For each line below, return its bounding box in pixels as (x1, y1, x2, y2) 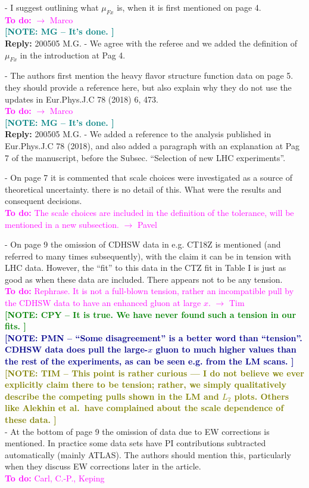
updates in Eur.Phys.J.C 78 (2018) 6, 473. (5, 92, 158, 105)
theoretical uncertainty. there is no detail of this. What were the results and (5, 183, 282, 195)
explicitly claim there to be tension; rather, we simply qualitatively (5, 378, 286, 391)
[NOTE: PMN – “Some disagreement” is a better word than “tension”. (5, 331, 302, 344)
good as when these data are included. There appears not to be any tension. (5, 273, 283, 285)
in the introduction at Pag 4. (20, 48, 126, 61)
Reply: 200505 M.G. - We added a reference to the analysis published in (5, 128, 271, 140)
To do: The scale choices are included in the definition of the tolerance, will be (5, 206, 294, 218)
